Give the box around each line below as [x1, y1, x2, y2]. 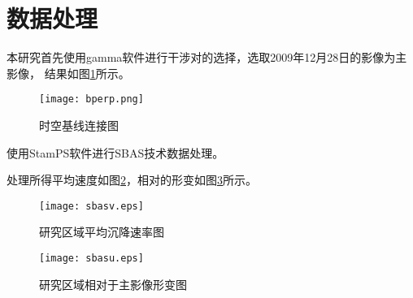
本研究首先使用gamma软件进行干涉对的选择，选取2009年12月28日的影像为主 [7, 49, 407, 66]
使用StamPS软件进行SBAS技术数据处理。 [7, 144, 224, 161]
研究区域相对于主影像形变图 [39, 275, 187, 292]
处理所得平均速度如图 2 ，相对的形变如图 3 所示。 [7, 171, 257, 188]
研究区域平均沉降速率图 [39, 223, 164, 240]
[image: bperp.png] [39, 93, 144, 106]
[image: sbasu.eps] [39, 253, 144, 264]
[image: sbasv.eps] [39, 200, 144, 212]
